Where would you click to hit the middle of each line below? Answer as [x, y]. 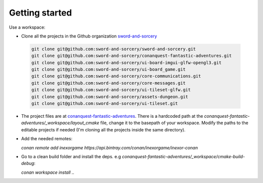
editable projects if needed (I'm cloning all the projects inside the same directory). [103, 129]
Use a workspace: [27, 27]
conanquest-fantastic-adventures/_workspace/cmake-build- [184, 156]
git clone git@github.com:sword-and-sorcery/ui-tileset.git [105, 104]
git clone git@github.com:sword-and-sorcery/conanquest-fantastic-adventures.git [132, 56]
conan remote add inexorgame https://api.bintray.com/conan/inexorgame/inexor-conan [110, 147]
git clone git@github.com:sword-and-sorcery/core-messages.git [109, 83]
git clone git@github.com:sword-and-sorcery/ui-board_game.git [109, 70]
